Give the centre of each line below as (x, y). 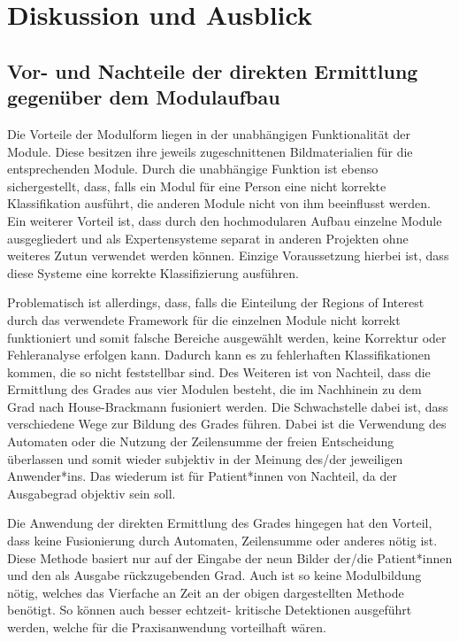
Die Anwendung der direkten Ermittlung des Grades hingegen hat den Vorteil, (220, 523)
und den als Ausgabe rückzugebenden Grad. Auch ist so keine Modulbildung (214, 575)
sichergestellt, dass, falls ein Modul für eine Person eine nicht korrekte (197, 186)
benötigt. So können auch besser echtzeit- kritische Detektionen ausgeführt (210, 610)
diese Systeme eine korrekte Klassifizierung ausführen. (153, 272)
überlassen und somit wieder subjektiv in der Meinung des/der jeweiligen (205, 458)
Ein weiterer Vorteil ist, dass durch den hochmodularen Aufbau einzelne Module (225, 220)
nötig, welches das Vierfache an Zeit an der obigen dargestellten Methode (206, 592)
